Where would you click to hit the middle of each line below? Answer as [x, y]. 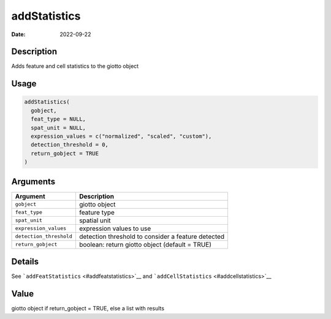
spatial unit [95, 220]
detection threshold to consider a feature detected [152, 236]
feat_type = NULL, [58, 119]
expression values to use [115, 228]
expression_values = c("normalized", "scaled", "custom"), [121, 137]
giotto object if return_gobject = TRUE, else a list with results [88, 309]
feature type [97, 212]
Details [25, 262]
